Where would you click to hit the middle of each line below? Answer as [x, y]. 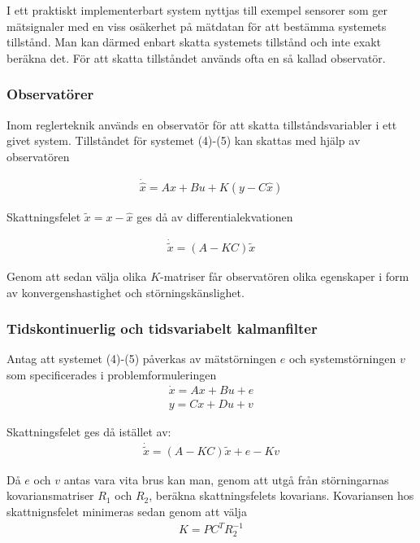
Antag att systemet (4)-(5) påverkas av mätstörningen [142, 359]
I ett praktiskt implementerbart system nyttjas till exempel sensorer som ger [197, 10]
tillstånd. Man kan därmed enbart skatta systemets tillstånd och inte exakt [194, 42]
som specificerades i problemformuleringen [112, 374]
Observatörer [50, 94]
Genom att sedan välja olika [77, 276]
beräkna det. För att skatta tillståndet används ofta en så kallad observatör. [196, 57]
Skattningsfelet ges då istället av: [89, 431]
